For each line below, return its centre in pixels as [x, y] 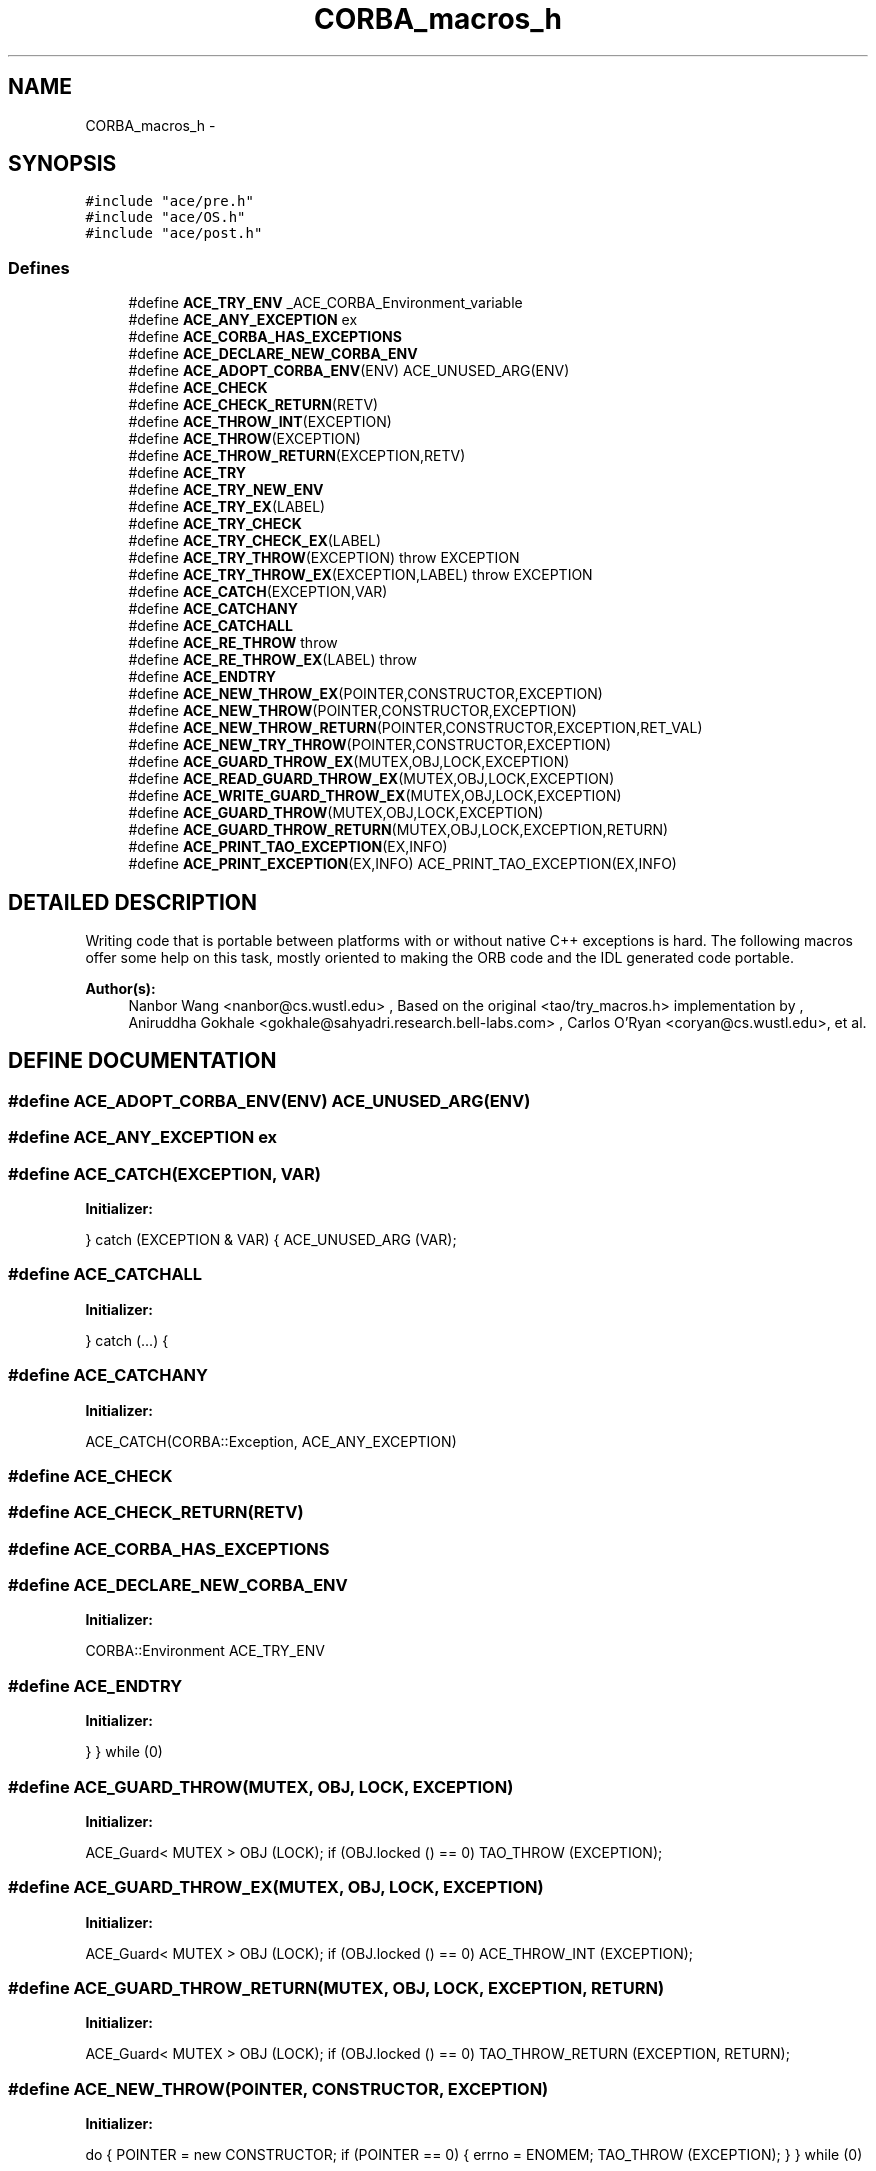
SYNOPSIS [62, 164]
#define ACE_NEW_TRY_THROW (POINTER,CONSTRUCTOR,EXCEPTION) [370, 745]
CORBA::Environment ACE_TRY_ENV [205, 1651]
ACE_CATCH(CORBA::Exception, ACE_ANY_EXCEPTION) [271, 1441]
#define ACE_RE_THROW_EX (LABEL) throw [273, 660]
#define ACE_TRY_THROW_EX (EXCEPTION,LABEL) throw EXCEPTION [360, 575]
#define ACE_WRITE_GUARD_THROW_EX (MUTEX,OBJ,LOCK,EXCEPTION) [375, 796]
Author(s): [120, 989]
